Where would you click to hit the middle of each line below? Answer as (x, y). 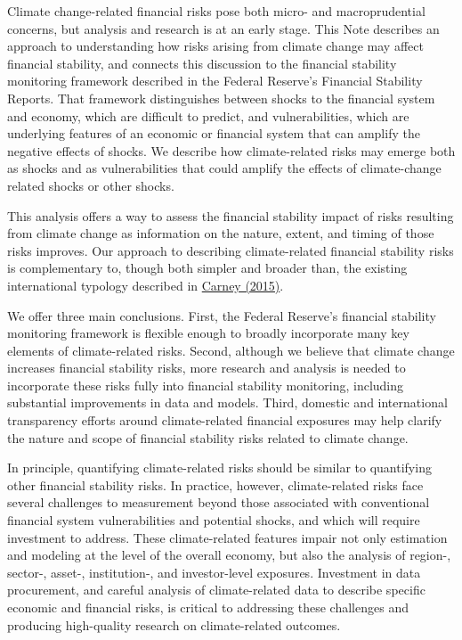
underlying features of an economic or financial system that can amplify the (214, 133)
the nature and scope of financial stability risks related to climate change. (208, 437)
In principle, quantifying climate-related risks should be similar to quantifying (219, 468)
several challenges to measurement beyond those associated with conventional (219, 502)
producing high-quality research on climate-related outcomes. (174, 624)
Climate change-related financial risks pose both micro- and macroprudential (216, 11)
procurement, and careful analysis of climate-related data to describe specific (216, 590)
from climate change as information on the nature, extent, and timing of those (221, 233)
